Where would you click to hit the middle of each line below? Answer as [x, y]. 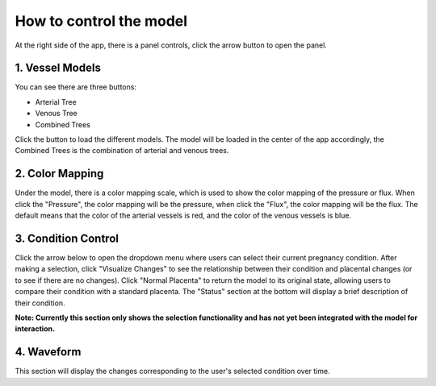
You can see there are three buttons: [76, 87]
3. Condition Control [67, 238]
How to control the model [101, 21]
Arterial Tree [56, 102]
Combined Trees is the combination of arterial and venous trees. [122, 151]
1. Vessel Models [58, 68]
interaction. [35, 329]
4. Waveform [48, 352]
